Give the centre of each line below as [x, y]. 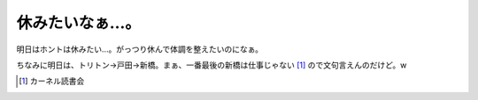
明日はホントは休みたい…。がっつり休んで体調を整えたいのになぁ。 [140, 49]
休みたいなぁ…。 [79, 23]
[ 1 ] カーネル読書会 [52, 81]
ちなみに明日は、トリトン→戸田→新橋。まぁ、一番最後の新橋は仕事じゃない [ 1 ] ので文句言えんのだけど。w [212, 65]
